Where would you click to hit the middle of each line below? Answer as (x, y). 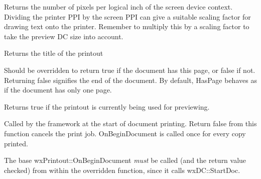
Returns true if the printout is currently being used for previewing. (107, 106)
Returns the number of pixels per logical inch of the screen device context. (118, 7)
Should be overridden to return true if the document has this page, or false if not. (130, 70)
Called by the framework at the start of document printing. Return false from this (130, 123)
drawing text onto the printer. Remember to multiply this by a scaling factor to (127, 26)
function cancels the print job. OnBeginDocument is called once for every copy (125, 133)
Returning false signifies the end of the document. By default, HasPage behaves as (130, 80)
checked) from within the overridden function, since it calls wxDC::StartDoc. (122, 170)
